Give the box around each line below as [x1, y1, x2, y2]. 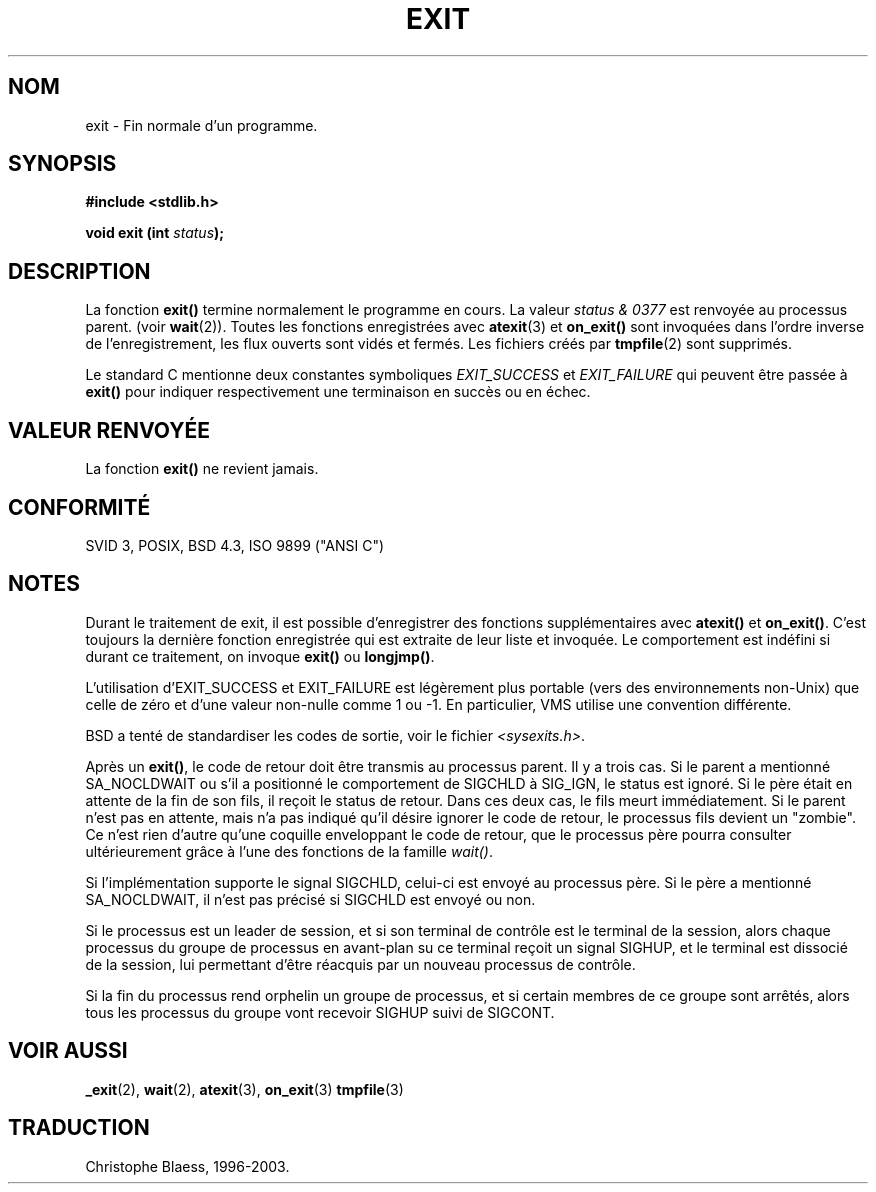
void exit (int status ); [85, 224, 225, 242]
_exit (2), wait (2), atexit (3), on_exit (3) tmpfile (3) [85, 1080, 404, 1098]
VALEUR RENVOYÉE [8, 417, 210, 443]
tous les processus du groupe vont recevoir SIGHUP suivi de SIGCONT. [85, 1003, 555, 1021]
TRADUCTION [8, 1115, 150, 1141]
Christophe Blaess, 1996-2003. [85, 1157, 290, 1175]
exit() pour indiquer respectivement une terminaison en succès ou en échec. [85, 383, 591, 401]
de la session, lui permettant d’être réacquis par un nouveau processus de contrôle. [85, 955, 636, 973]
